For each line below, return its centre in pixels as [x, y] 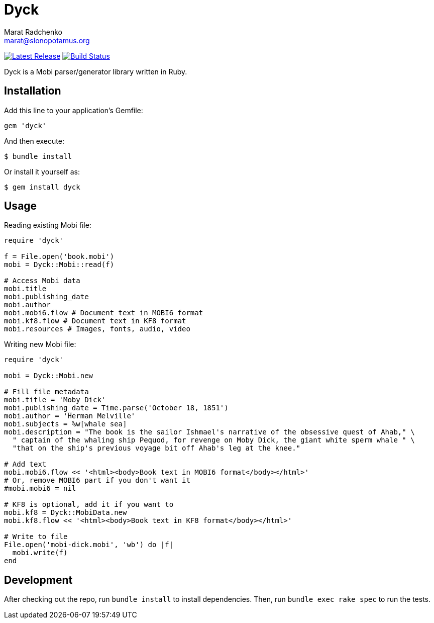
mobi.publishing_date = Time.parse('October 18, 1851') [116, 408]
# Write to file [36, 537]
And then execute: [34, 141]
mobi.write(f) [40, 553]
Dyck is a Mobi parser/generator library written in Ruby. [96, 71]
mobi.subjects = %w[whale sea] [66, 424]
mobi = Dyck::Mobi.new [49, 376]
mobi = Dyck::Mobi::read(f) [59, 265]
